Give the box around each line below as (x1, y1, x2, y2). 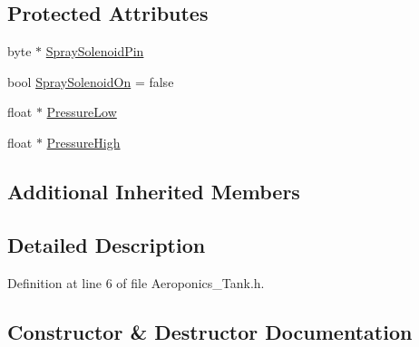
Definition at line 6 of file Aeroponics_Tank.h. (7, 273, 265, 292)
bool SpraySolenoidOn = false (7, 72, 174, 91)
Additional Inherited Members (7, 177, 300, 205)
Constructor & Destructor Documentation (7, 317, 413, 345)
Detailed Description (7, 230, 206, 258)
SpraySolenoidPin (45, 42, 144, 61)
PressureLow (46, 102, 117, 121)
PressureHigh (46, 132, 121, 151)
